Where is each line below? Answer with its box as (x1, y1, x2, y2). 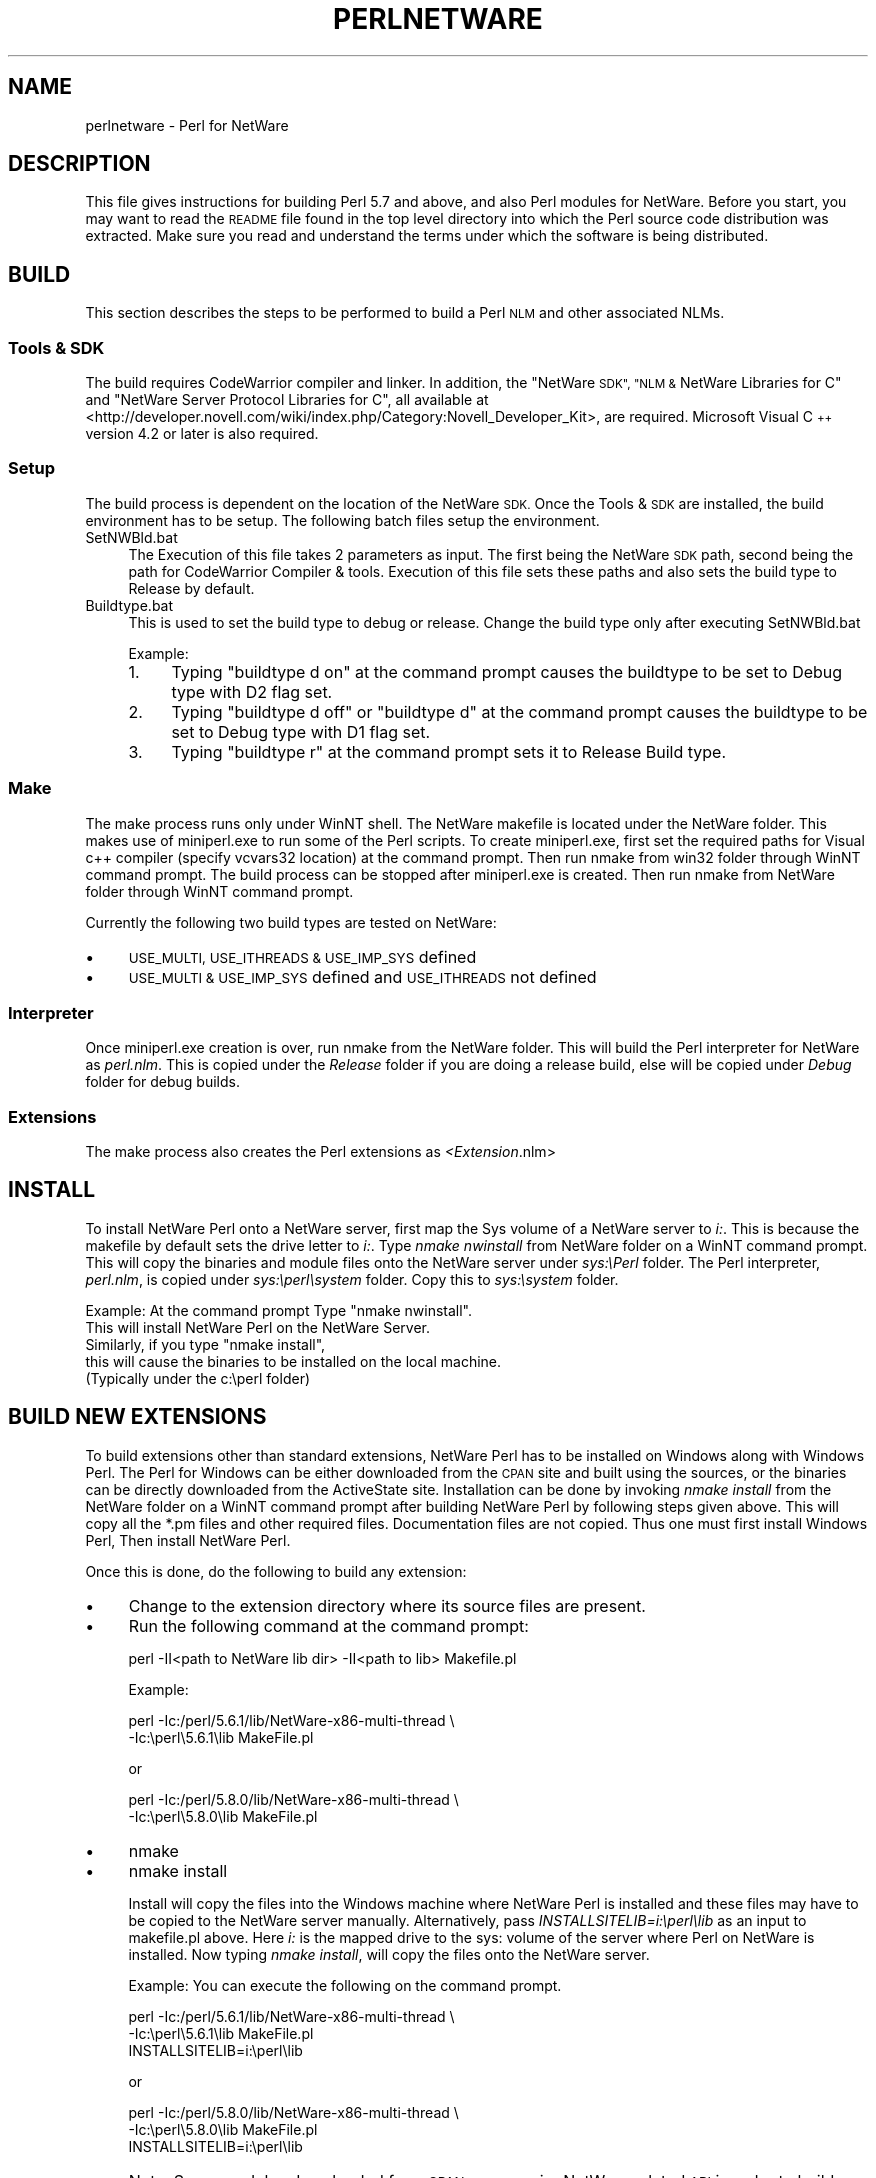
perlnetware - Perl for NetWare (85, 116, 289, 134)
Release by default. (128, 579, 255, 597)
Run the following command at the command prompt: (128, 1615, 529, 1636)
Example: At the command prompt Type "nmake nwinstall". (85, 1301, 473, 1319)
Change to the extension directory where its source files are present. (128, 1595, 646, 1616)
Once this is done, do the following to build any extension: (85, 1562, 467, 1580)
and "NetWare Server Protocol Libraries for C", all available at (85, 391, 489, 409)
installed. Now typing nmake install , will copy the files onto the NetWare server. (128, 1945, 650, 1963)
